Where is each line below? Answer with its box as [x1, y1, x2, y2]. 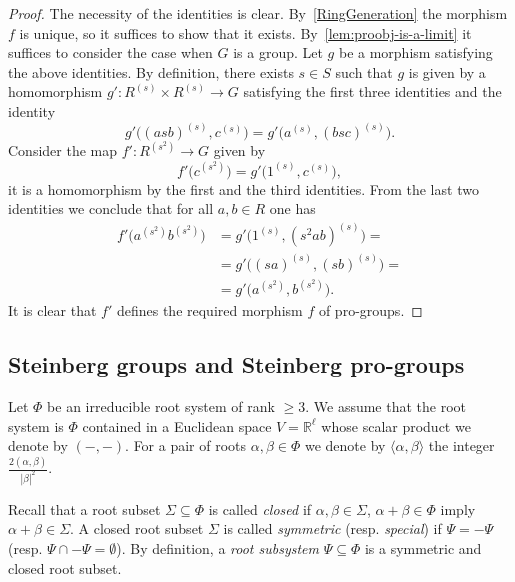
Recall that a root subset [8, 498, 161, 519]
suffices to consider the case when [8, 42, 213, 63]
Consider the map [8, 140, 118, 161]
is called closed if [208, 498, 312, 519]
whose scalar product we [321, 415, 471, 436]
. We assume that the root [305, 395, 467, 416]
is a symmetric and [364, 538, 482, 559]
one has [269, 198, 316, 219]
